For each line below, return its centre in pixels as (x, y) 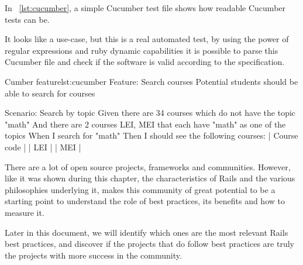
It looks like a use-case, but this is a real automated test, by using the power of (147, 39)
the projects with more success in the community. (93, 255)
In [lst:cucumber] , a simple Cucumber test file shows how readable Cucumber (145, 8)
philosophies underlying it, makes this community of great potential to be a (140, 189)
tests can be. (27, 19)
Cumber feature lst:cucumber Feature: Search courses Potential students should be (151, 81)
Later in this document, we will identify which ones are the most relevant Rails (147, 232)
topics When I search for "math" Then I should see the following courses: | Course (151, 135)
